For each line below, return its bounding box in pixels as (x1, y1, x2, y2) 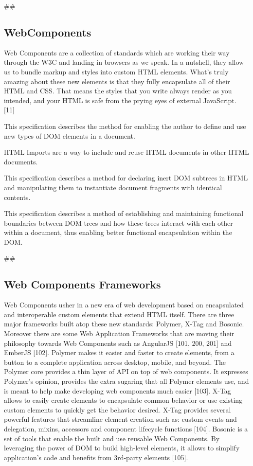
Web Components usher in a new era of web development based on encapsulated (4, 300, 244, 310)
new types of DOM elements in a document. (4, 130, 135, 141)
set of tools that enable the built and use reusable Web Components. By (4, 433, 220, 443)
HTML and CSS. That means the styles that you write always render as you (4, 86, 232, 96)
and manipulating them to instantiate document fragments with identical (4, 182, 222, 192)
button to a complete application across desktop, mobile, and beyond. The (4, 357, 226, 367)
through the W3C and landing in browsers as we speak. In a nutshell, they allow (4, 57, 244, 67)
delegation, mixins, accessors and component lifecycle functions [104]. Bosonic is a (4, 424, 248, 433)
